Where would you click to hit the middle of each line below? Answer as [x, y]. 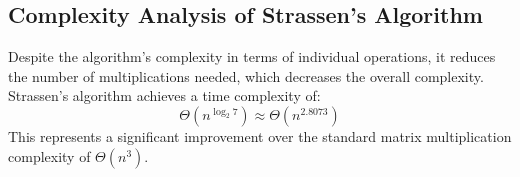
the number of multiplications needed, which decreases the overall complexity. [246, 75]
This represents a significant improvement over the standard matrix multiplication [260, 135]
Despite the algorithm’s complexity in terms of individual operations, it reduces [252, 56]
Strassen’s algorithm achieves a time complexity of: [164, 95]
